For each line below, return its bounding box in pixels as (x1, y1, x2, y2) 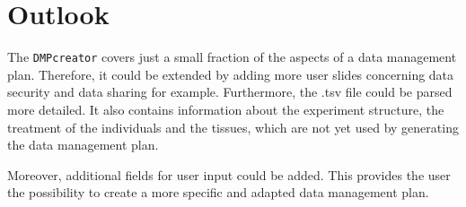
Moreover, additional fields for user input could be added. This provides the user (7, 165, 451, 184)
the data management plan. (7, 135, 159, 154)
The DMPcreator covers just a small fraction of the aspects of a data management (7, 47, 457, 66)
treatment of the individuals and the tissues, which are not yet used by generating (7, 117, 459, 136)
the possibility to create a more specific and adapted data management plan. (7, 183, 429, 202)
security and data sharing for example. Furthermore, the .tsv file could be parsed (7, 82, 453, 101)
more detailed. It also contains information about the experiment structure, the (7, 99, 444, 118)
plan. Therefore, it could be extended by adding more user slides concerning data (7, 65, 454, 83)
